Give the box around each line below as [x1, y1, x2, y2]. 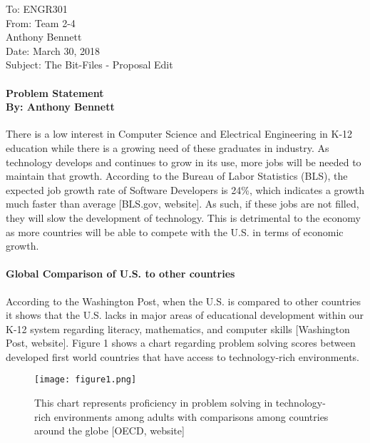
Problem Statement [6, 85, 104, 100]
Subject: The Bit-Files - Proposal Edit [6, 57, 173, 72]
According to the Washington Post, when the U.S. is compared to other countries [6, 293, 361, 308]
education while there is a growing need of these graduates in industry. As [6, 140, 329, 155]
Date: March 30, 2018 [6, 43, 101, 58]
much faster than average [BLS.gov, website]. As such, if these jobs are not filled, [6, 196, 359, 211]
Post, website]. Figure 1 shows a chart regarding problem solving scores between [6, 335, 356, 350]
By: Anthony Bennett [6, 99, 115, 114]
